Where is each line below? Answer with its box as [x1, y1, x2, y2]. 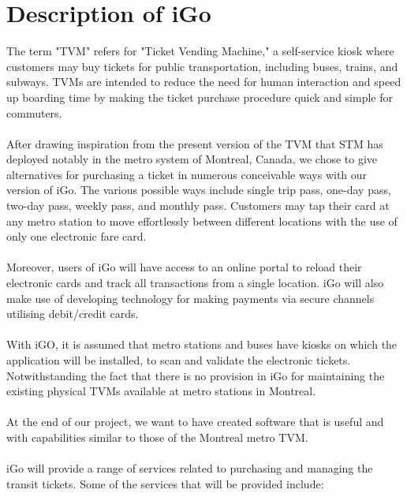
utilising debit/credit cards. [6, 305, 139, 322]
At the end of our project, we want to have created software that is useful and [6, 413, 384, 430]
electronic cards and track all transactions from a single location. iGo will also [6, 275, 384, 291]
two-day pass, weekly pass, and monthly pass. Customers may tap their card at [6, 197, 390, 214]
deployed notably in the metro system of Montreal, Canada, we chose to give [6, 151, 378, 167]
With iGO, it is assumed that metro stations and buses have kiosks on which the [6, 336, 398, 353]
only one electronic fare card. [6, 228, 147, 245]
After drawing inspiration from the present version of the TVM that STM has [6, 135, 383, 151]
